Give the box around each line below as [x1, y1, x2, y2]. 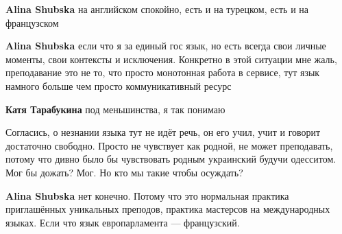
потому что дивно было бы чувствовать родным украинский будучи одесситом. [5, 152, 337, 166]
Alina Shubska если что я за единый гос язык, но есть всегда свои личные [5, 38, 326, 53]
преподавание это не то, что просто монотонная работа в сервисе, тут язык [5, 65, 320, 80]
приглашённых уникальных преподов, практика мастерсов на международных [5, 202, 330, 216]
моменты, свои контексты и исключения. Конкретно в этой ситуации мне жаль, [5, 51, 337, 66]
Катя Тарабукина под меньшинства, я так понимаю [5, 102, 225, 116]
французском [5, 15, 59, 30]
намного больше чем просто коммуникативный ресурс [5, 78, 232, 93]
